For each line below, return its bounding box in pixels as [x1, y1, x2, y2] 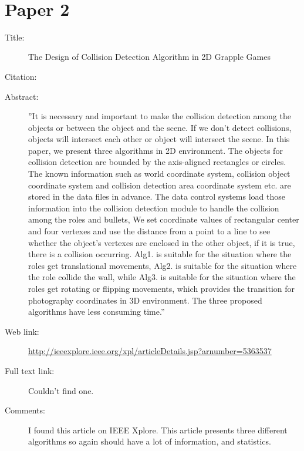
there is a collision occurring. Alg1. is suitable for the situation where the [28, 248, 292, 260]
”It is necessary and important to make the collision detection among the [28, 110, 291, 122]
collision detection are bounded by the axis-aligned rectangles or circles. [28, 156, 286, 168]
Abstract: [5, 90, 39, 102]
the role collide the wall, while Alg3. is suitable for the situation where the [28, 271, 296, 283]
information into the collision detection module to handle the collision [28, 201, 279, 214]
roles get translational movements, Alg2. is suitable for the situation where [28, 259, 297, 271]
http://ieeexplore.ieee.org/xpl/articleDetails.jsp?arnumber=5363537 [28, 345, 272, 357]
